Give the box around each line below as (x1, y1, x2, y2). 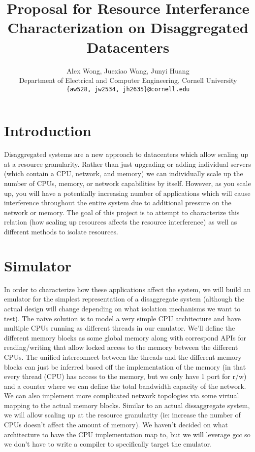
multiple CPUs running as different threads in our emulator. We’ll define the (4, 323, 235, 333)
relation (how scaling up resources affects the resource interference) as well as (4, 217, 237, 227)
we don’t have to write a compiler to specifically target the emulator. (4, 439, 212, 449)
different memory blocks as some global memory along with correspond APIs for (4, 332, 246, 342)
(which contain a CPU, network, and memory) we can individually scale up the (4, 168, 243, 179)
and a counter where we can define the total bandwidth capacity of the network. (4, 380, 246, 391)
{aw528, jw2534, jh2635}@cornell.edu (66, 85, 190, 93)
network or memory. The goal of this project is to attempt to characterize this (4, 207, 240, 217)
